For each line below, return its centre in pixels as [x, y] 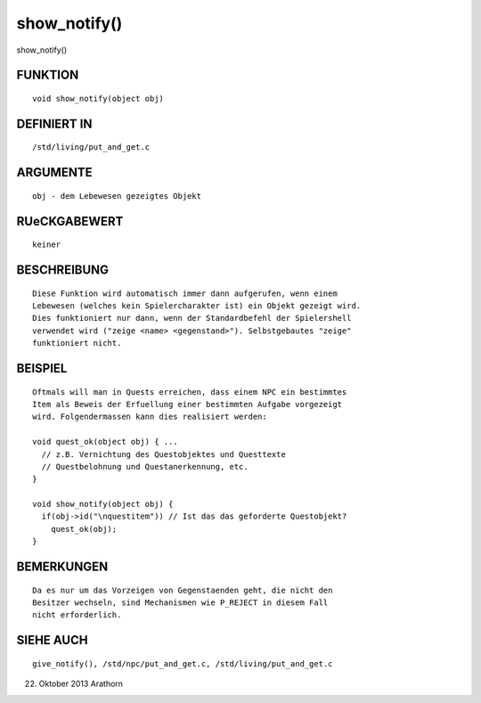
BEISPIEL [42, 368]
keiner [47, 245]
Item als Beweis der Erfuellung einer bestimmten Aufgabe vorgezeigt [188, 404]
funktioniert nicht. [77, 343]
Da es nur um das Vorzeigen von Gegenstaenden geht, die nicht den [183, 590]
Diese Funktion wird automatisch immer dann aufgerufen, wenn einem [185, 293]
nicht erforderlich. [77, 615]
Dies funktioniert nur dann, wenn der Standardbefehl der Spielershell [192, 318]
